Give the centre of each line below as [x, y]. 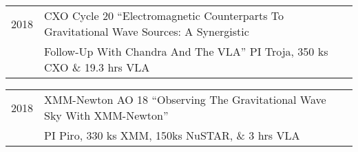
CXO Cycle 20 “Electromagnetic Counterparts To [164, 15]
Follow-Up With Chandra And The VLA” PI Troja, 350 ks [186, 51]
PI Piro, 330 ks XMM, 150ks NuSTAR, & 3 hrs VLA [172, 135]
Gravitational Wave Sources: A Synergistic [147, 31]
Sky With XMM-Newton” [106, 115]
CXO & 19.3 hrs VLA [97, 67]
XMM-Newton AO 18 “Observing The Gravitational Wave [185, 99]
